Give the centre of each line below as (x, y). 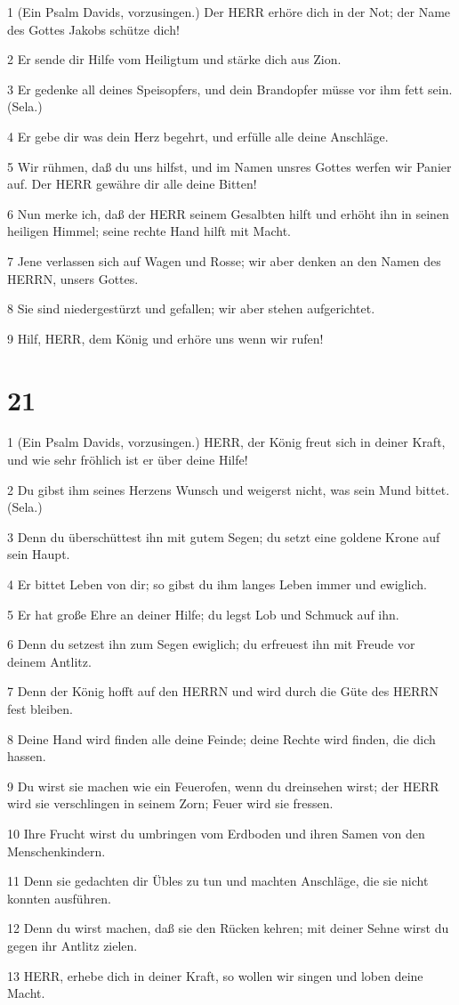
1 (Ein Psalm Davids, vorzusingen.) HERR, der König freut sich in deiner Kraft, (226, 442)
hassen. (27, 756)
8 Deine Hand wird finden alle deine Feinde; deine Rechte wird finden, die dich (221, 738)
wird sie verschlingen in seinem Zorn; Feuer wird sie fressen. (170, 803)
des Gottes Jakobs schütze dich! (93, 29)
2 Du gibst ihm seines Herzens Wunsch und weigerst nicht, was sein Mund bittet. (229, 489)
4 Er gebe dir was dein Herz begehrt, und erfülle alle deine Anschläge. (198, 136)
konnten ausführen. (59, 898)
